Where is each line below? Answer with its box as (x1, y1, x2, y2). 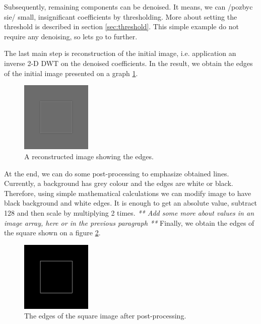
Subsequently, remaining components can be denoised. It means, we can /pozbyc (4, 2, 253, 12)
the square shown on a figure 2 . (4, 227, 101, 238)
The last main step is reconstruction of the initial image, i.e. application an (4, 48, 236, 58)
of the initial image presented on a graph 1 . (4, 68, 138, 78)
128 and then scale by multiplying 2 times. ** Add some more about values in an (4, 207, 254, 218)
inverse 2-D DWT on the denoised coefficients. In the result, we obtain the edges (4, 57, 253, 68)
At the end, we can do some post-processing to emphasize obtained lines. (4, 168, 229, 178)
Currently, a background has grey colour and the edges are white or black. (4, 178, 233, 188)
